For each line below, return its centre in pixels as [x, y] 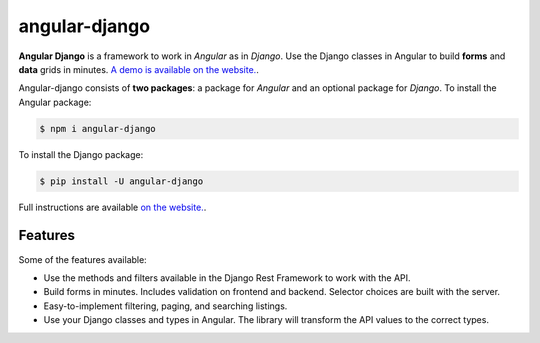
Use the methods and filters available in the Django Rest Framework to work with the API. [227, 277]
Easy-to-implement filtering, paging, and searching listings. [165, 306]
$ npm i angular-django [98, 128]
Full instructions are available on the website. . [112, 207]
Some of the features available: [82, 259]
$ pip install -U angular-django [121, 181]
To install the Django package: [81, 154]
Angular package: [55, 102]
